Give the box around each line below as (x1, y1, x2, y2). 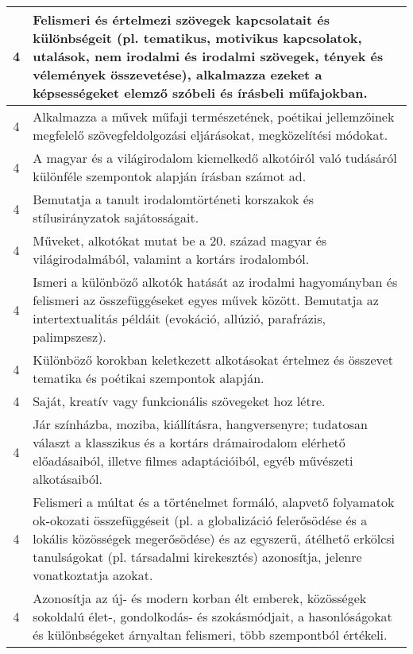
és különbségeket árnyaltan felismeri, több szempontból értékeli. (33, 625, 388, 644)
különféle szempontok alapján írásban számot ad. (33, 167, 307, 185)
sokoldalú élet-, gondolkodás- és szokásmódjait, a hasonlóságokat (33, 607, 392, 625)
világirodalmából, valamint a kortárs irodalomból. (33, 250, 310, 268)
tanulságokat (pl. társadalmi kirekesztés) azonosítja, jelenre (33, 548, 362, 566)
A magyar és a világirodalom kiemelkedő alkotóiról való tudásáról (33, 149, 397, 167)
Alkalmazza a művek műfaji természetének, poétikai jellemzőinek (33, 107, 395, 126)
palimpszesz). (33, 327, 106, 346)
